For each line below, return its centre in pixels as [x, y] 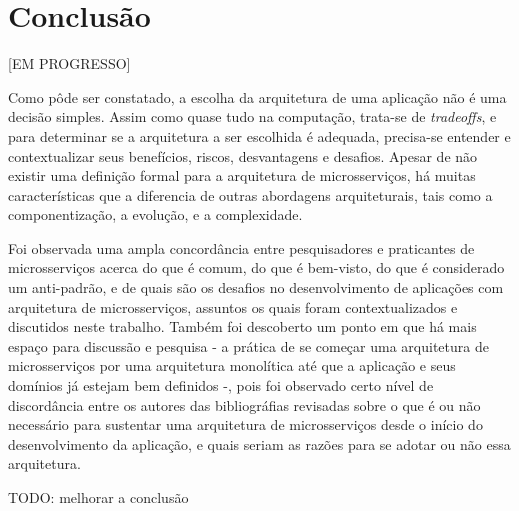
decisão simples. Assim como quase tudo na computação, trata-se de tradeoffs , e [252, 116]
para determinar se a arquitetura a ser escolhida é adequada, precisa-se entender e [259, 135]
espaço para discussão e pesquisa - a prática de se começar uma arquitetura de [248, 345]
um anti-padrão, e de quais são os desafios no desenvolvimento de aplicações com [256, 287]
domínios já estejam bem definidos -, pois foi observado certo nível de [221, 385]
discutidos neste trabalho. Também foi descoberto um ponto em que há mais [242, 326]
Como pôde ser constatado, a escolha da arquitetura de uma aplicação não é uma [257, 96]
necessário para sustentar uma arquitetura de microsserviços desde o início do [245, 424]
